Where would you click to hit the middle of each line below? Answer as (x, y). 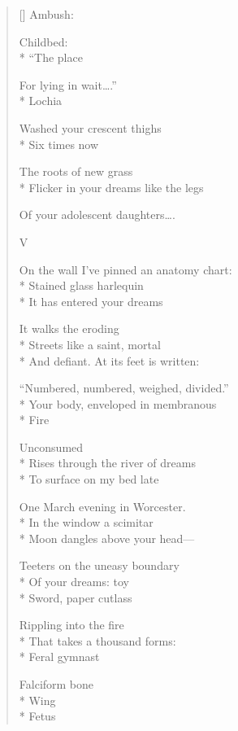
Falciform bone (56, 684)
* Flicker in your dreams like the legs (111, 187)
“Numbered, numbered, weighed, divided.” (124, 388)
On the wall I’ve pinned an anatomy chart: (125, 269)
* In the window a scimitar (86, 522)
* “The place (51, 57)
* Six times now (59, 144)
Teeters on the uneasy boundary (99, 565)
